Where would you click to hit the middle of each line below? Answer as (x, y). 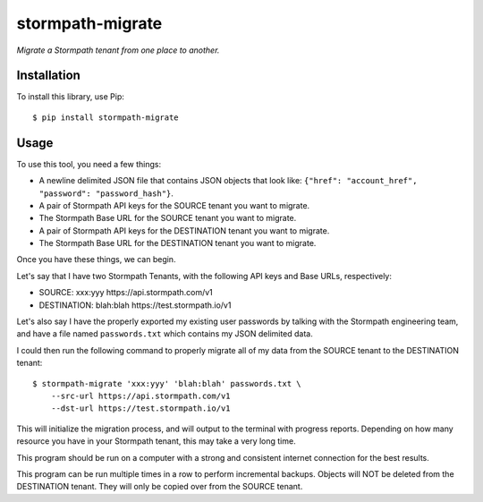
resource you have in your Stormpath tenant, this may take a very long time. (156, 441)
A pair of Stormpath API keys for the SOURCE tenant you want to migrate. (174, 205)
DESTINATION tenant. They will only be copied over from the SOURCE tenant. (160, 487)
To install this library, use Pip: (71, 97)
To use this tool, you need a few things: (89, 164)
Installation (48, 76)
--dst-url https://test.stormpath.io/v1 (141, 408)
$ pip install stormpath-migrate (106, 117)
